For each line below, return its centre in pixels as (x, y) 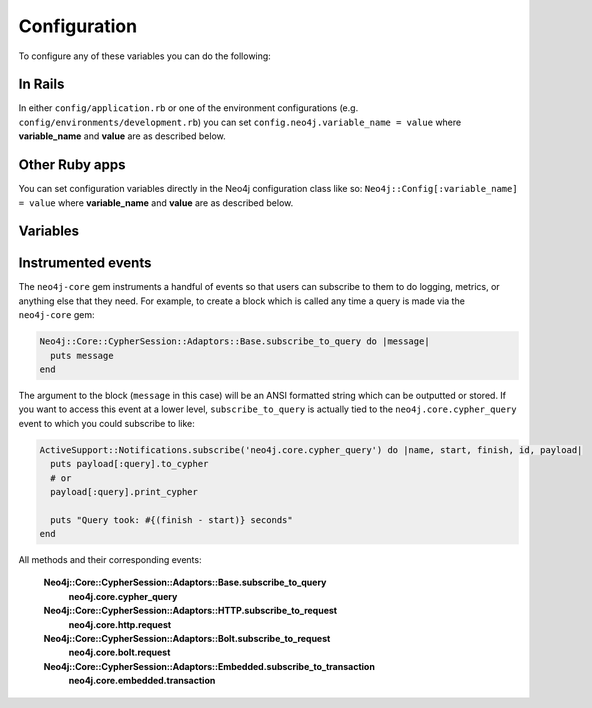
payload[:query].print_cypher (124, 491)
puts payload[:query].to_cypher (129, 464)
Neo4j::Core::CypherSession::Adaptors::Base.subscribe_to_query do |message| (234, 341)
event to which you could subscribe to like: (106, 423)
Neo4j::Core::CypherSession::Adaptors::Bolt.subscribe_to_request (187, 639)
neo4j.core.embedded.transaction (142, 681)
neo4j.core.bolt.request (119, 652)
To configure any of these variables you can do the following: (145, 56)
